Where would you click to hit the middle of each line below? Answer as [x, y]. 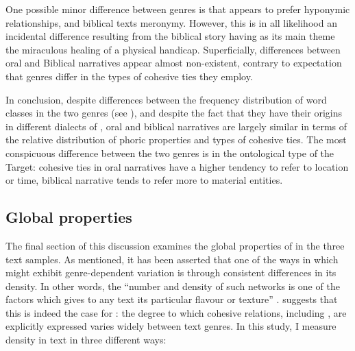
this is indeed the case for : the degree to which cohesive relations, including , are [176, 312]
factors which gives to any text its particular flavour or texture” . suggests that [172, 299]
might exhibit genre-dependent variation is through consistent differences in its [171, 273]
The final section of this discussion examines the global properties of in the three [175, 245]
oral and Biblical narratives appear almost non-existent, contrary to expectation [174, 63]
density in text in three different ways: [86, 340]
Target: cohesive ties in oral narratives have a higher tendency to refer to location [177, 166]
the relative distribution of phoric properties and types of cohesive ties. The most [176, 140]
